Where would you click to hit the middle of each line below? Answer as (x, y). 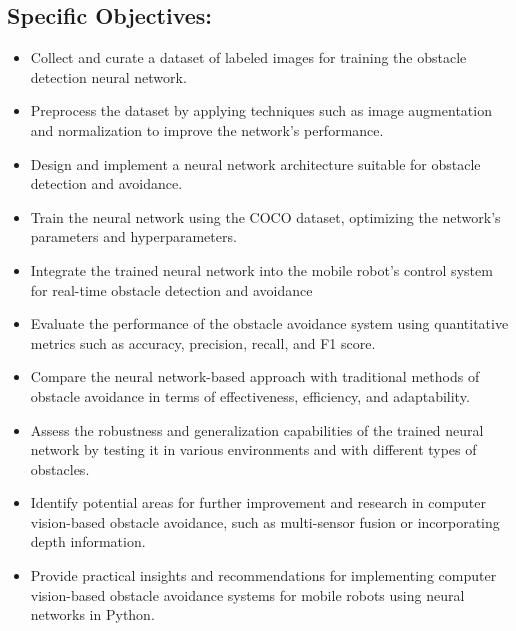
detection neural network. (108, 76)
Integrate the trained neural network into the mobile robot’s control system (261, 269)
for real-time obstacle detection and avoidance (171, 289)
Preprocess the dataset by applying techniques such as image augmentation (261, 110)
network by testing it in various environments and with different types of (253, 449)
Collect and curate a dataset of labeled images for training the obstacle (248, 57)
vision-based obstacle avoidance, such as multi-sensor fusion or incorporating (265, 521)
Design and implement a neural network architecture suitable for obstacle (255, 163)
